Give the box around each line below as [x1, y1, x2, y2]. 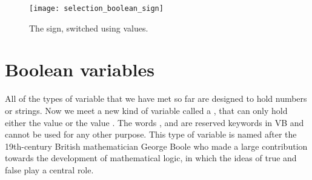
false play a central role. [5, 163, 94, 176]
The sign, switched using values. [29, 21, 148, 34]
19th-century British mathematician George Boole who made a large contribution [5, 139, 308, 152]
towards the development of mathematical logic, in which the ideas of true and [5, 152, 297, 164]
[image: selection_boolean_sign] [29, 4, 164, 13]
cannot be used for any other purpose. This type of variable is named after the [5, 128, 297, 141]
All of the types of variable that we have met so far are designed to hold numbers [5, 92, 307, 105]
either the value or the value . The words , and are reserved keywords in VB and [5, 116, 304, 128]
